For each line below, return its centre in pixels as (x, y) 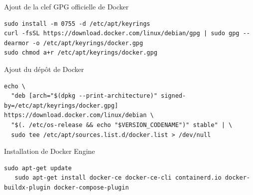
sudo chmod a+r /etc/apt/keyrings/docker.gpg (81, 53)
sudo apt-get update (38, 168)
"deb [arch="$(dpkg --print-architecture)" (84, 96)
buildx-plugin (27, 187)
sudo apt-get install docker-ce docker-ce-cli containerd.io (118, 178)
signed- (173, 96)
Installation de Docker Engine (50, 151)
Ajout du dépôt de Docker (44, 69)
